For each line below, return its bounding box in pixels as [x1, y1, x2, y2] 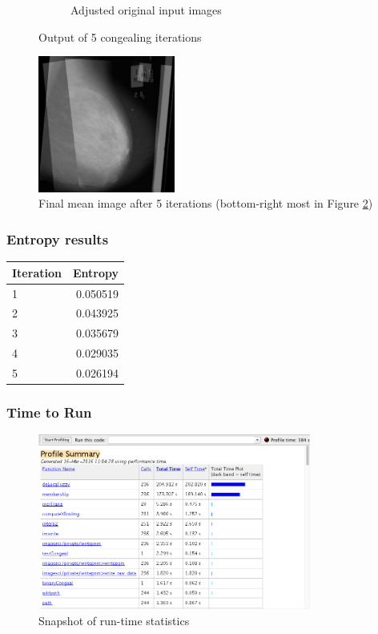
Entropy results [6, 228, 109, 248]
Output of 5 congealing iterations [38, 28, 202, 45]
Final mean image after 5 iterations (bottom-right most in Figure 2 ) [38, 195, 373, 212]
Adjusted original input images [70, 2, 222, 18]
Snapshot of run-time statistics [38, 612, 190, 628]
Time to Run [6, 402, 92, 422]
